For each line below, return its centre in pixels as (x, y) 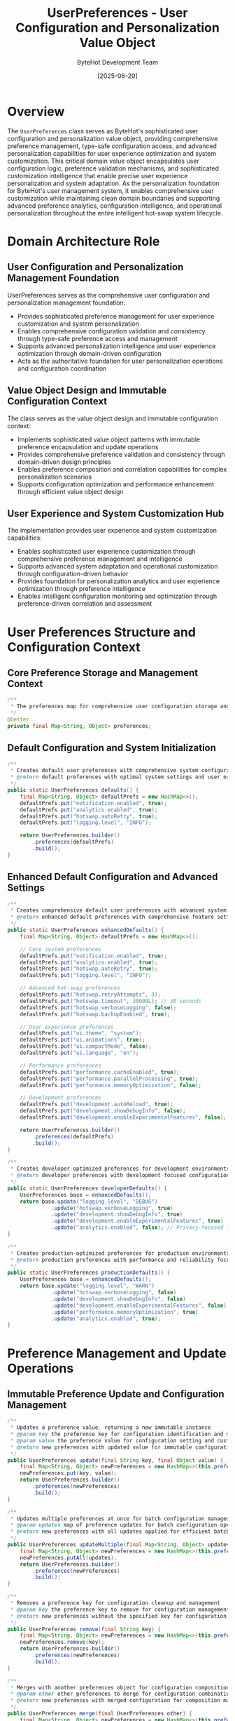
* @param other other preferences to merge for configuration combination (121, 1694)
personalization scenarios (55, 477)
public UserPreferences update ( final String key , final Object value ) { (115, 1460)
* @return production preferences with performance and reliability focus (121, 1260)
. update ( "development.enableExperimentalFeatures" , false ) (139, 1305)
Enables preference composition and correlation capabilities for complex (122, 469)
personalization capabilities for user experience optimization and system (112, 153)
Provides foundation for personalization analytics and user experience (119, 581)
